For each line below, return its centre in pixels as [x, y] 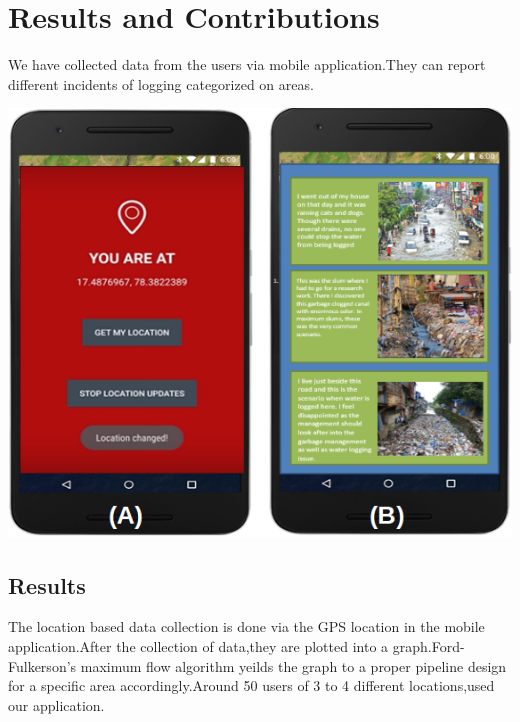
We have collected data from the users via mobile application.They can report [247, 64]
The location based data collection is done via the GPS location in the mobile [246, 626]
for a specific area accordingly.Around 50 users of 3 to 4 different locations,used [251, 685]
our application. [56, 704]
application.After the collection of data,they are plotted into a [198, 646]
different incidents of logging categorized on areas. [161, 83]
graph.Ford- [428, 646]
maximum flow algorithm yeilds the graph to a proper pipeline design [293, 665]
